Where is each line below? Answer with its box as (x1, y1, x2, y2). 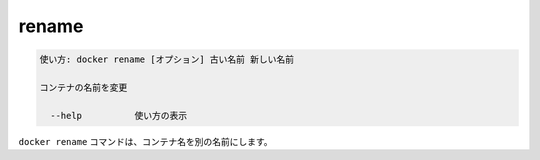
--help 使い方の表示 (50, 110, 188, 121)
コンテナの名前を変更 (39, 81, 128, 93)
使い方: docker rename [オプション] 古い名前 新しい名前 (39, 54, 295, 65)
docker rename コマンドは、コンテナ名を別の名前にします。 (18, 135, 274, 147)
